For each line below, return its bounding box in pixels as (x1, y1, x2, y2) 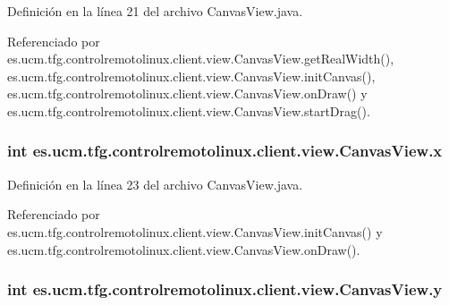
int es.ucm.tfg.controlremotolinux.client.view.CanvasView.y (7, 278, 443, 301)
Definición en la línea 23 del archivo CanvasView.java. (7, 174, 303, 193)
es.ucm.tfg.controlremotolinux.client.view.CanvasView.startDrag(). (7, 101, 370, 120)
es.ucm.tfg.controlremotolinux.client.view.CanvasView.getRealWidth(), (7, 49, 394, 68)
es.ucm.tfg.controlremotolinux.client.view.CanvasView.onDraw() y (7, 84, 368, 103)
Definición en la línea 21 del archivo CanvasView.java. (7, 2, 303, 20)
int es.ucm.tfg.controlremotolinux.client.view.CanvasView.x (7, 140, 443, 162)
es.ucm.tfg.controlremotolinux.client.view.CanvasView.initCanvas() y (7, 222, 383, 241)
